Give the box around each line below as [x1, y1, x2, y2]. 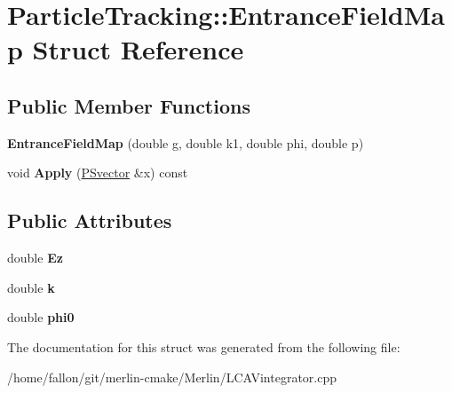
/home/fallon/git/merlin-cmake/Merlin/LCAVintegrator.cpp [7, 367, 337, 386]
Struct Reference [32, 31, 244, 67]
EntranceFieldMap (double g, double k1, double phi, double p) [7, 133, 364, 152]
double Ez [7, 248, 63, 267]
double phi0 [7, 308, 75, 326]
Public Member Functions [7, 91, 250, 119]
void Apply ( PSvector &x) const [7, 163, 188, 182]
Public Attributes [7, 207, 172, 234]
